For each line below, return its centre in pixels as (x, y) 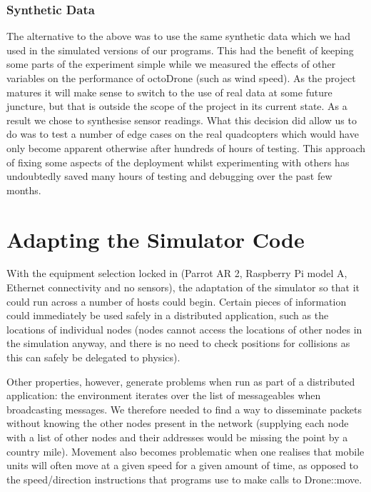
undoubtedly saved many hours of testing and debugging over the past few (169, 176)
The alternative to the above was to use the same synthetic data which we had (179, 36)
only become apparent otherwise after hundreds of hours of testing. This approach (186, 147)
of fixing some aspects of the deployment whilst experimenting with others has (178, 162)
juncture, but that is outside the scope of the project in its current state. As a (177, 106)
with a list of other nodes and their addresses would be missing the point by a (177, 437)
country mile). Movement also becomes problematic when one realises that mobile (185, 451)
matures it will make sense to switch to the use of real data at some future (169, 92)
